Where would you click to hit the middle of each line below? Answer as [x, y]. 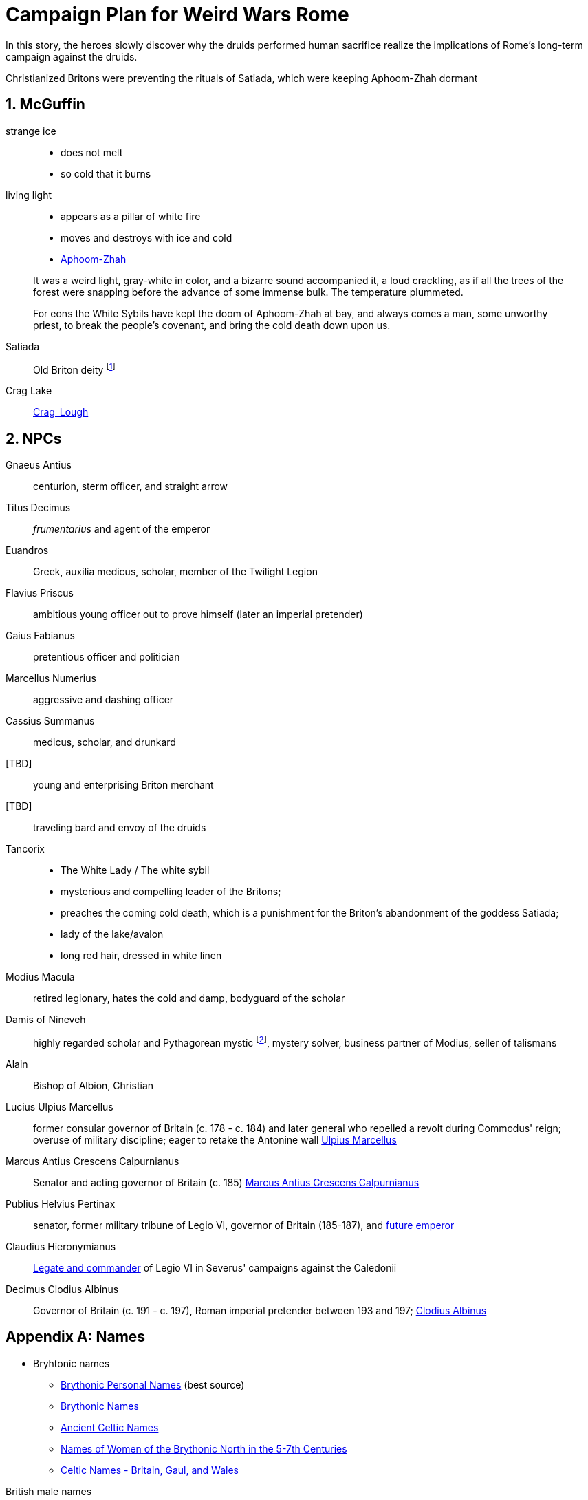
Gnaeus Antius [39, 465]
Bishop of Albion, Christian [94, 1085]
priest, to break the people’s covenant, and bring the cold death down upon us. [212, 325]
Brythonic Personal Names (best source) [153, 1384]
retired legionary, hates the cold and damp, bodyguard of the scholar [189, 998]
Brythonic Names [100, 1406]
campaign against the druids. [72, 56]
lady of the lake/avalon [112, 934]
